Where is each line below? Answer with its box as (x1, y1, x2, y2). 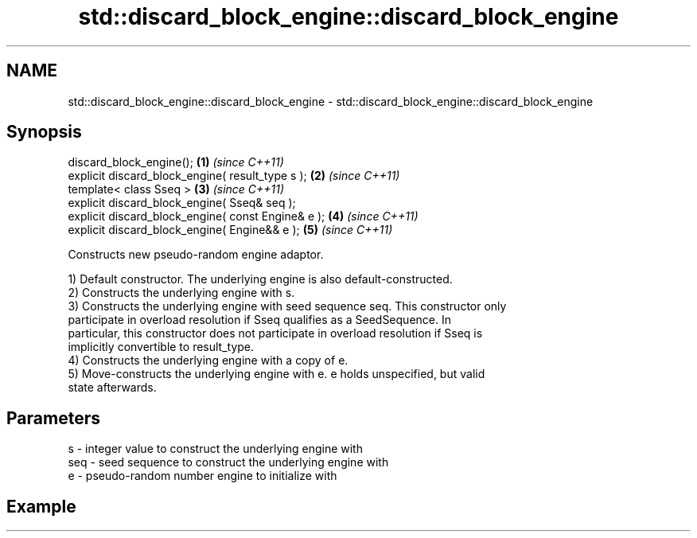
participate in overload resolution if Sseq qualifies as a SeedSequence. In (68, 313, 451, 327)
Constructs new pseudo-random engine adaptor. (68, 248, 324, 262)
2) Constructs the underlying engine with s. (68, 286, 295, 300)
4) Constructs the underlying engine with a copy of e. (68, 353, 348, 368)
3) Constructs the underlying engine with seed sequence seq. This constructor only (68, 299, 507, 314)
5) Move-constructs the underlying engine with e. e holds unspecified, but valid (68, 367, 485, 381)
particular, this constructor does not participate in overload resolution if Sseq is (68, 326, 483, 341)
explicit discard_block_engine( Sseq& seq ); (68, 196, 296, 210)
